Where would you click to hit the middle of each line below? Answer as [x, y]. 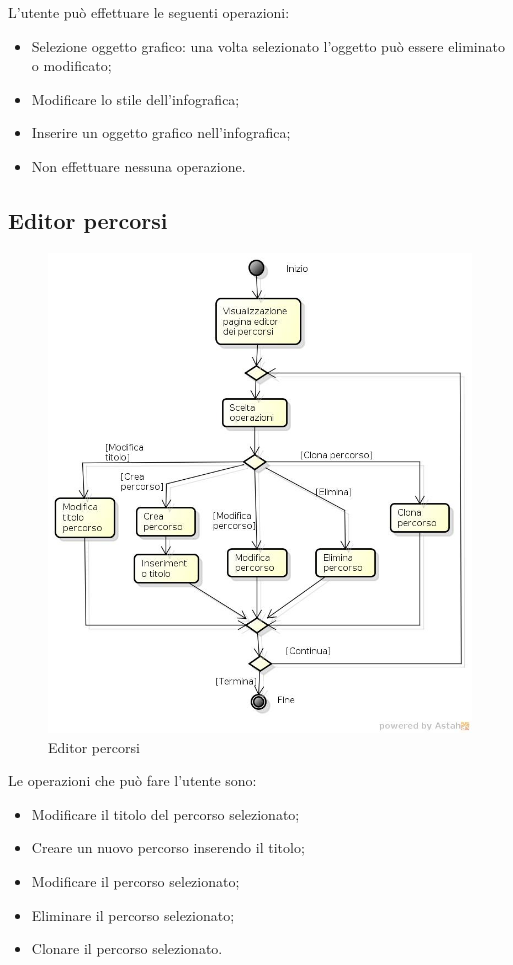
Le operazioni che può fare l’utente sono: [132, 780]
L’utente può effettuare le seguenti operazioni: [149, 12]
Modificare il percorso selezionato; [135, 881]
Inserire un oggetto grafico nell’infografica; [161, 132]
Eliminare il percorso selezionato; [133, 914]
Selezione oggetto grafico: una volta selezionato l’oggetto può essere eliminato [268, 45]
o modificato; [71, 65]
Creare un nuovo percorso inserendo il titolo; [168, 847]
